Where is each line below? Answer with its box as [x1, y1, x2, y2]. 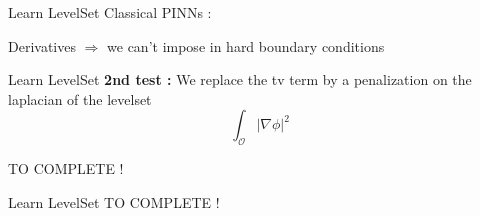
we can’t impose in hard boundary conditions [107, 35, 385, 56]
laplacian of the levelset [8, 88, 152, 109]
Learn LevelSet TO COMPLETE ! [8, 191, 220, 212]
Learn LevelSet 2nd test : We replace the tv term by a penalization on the [8, 69, 472, 90]
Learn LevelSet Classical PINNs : [8, 2, 212, 22]
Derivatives [8, 35, 76, 56]
